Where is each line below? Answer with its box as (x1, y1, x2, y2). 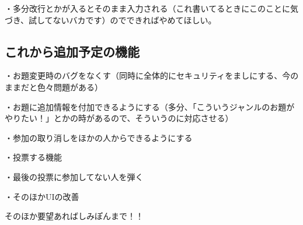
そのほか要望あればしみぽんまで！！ (5, 210, 144, 222)
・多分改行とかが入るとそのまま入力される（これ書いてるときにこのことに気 (5, 2, 298, 14)
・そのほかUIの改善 (5, 190, 79, 202)
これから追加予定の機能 (5, 42, 140, 60)
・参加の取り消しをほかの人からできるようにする (5, 131, 193, 143)
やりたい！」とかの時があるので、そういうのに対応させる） (5, 112, 234, 124)
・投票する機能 (5, 151, 62, 163)
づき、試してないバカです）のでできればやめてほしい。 (5, 13, 217, 26)
